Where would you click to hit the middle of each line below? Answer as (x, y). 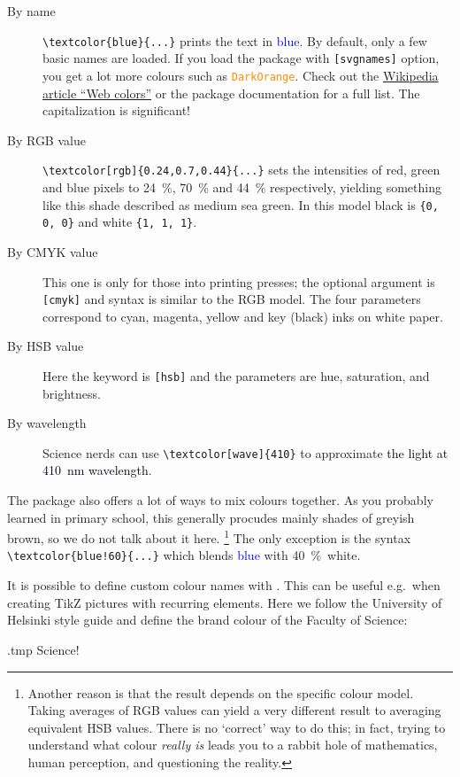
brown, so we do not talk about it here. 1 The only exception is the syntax (209, 536)
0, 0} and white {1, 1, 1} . (120, 222)
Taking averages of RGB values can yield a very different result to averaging (234, 710)
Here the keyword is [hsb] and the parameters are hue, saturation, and (236, 375)
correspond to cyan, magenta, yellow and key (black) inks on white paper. (243, 316)
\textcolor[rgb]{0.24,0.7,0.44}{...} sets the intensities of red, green (241, 170)
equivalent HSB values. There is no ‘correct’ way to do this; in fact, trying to (237, 727)
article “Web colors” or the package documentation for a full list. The (231, 93)
